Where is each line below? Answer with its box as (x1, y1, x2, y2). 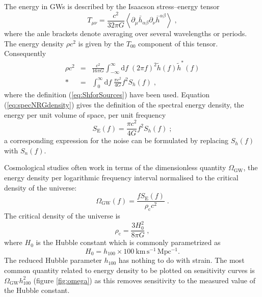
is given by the (78, 38, 124, 48)
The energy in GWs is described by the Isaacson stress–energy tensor (4, 1, 220, 11)
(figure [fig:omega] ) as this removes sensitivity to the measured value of (33, 275, 255, 285)
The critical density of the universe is (4, 210, 120, 221)
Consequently (4, 48, 46, 59)
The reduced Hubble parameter (4, 255, 102, 265)
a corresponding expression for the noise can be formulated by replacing (4, 135, 229, 146)
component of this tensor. (138, 38, 218, 48)
